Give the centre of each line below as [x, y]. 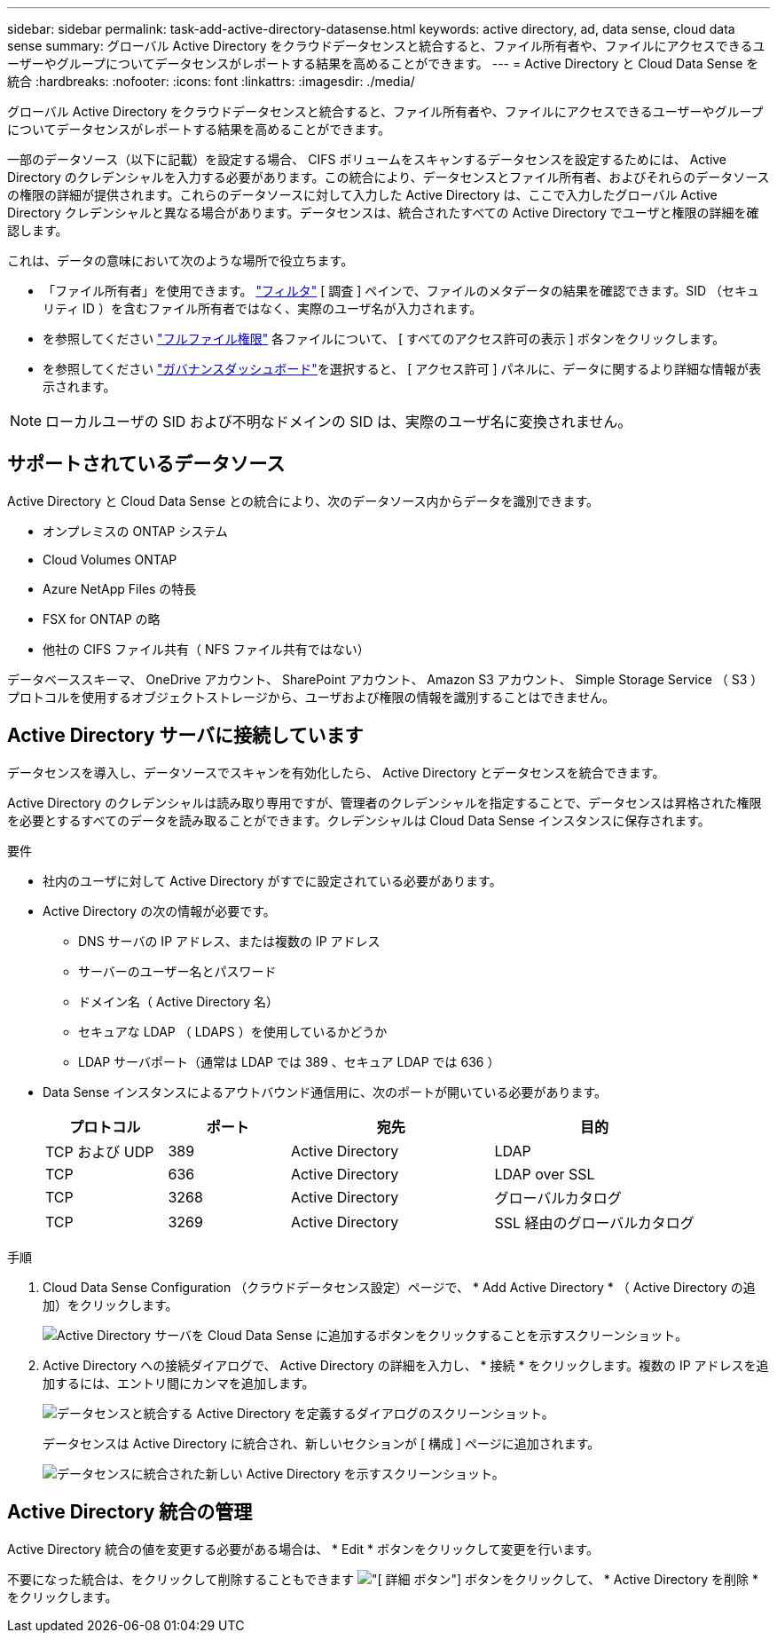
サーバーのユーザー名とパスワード [177, 971]
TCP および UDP [100, 1151]
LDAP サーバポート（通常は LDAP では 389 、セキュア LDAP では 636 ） [289, 1061]
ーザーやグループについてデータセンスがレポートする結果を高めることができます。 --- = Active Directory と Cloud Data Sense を [383, 63]
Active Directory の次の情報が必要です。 [159, 911]
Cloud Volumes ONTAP [110, 559]
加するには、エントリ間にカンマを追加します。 [179, 1383]
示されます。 [79, 386]
